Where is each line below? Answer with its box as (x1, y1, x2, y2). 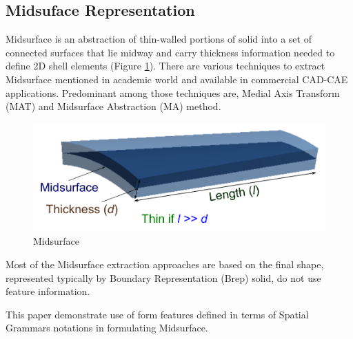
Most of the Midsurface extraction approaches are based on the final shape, (6, 256, 324, 271)
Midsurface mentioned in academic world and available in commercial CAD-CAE (6, 72, 348, 86)
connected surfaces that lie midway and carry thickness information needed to (6, 45, 335, 59)
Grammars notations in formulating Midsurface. (6, 320, 208, 335)
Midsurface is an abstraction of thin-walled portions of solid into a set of (6, 32, 312, 46)
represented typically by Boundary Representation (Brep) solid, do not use (6, 270, 321, 285)
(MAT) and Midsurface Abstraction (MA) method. (6, 99, 221, 113)
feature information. (6, 284, 90, 298)
